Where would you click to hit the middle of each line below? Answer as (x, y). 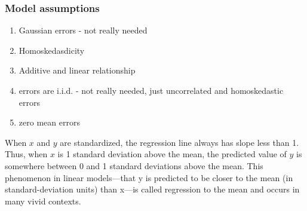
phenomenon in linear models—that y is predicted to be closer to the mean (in (149, 177)
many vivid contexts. (43, 201)
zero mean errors (49, 122)
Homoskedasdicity (52, 50)
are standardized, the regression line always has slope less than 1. (179, 142)
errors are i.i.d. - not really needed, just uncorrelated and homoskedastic (151, 90)
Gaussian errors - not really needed (83, 30)
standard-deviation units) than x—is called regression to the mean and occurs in (152, 189)
